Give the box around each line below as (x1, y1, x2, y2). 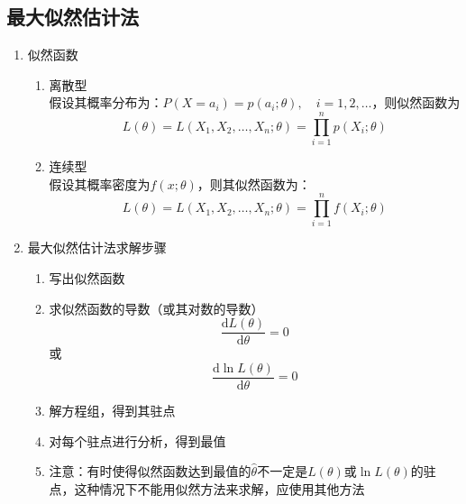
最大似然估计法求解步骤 (27, 238, 167, 257)
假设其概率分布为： (49, 93, 163, 112)
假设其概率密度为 (49, 174, 151, 193)
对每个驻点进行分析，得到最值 (49, 431, 226, 450)
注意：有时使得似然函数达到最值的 (49, 462, 251, 481)
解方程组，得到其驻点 (49, 400, 176, 419)
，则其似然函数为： (196, 174, 311, 193)
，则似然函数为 (371, 93, 461, 112)
